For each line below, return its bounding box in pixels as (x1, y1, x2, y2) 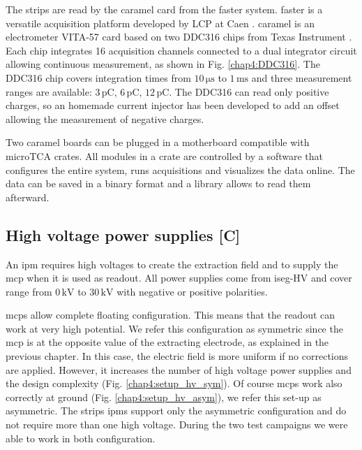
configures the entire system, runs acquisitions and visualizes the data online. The (6, 162, 355, 177)
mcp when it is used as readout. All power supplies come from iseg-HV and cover (6, 270, 352, 285)
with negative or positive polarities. (116, 284, 268, 298)
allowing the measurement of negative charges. (6, 111, 204, 126)
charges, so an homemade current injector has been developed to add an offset (6, 98, 340, 112)
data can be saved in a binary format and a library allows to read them (6, 176, 311, 191)
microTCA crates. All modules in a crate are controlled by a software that (6, 148, 324, 163)
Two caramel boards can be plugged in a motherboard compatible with (6, 135, 310, 150)
